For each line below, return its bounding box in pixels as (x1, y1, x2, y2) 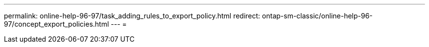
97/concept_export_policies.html (4, 20, 109, 28)
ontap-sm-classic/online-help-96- (262, 12, 373, 20)
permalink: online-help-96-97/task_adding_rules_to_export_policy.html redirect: (4, 12, 261, 20)
